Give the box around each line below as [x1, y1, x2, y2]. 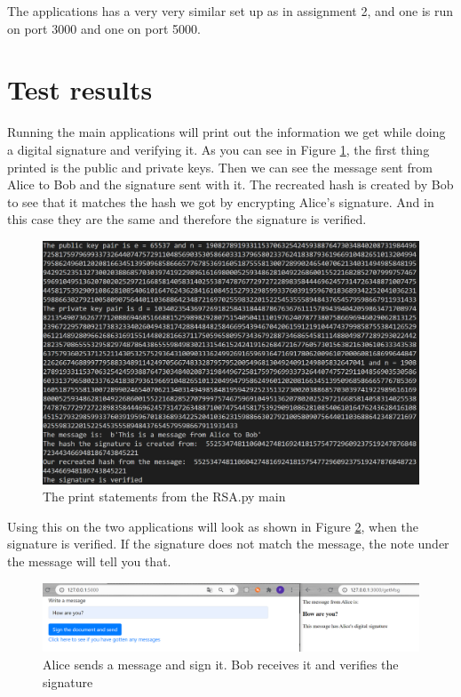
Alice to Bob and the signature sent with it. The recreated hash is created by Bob [7, 175, 454, 194]
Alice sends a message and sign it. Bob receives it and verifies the [43, 654, 399, 673]
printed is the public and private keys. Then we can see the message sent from [7, 157, 433, 176]
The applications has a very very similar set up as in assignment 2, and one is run [7, 2, 454, 20]
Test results [7, 71, 153, 108]
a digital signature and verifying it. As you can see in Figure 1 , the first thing [7, 140, 430, 158]
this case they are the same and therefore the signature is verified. [7, 210, 367, 228]
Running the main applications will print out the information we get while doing [7, 123, 446, 141]
